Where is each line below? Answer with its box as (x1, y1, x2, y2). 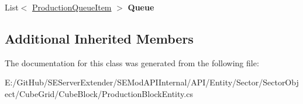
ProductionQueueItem (32, 1, 112, 13)
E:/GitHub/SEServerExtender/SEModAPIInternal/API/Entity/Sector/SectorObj (5, 76, 299, 88)
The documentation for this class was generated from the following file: (5, 56, 259, 69)
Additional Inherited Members (5, 29, 194, 47)
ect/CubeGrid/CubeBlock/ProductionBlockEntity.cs (5, 87, 193, 99)
